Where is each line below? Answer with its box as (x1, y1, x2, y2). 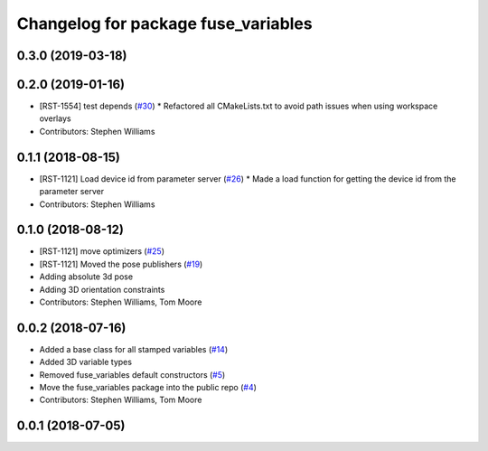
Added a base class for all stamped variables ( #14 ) (39, 343, 229, 354)
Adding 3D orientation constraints (39, 284, 165, 295)
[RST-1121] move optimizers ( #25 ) (39, 246, 165, 257)
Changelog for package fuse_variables (16, 14, 313, 33)
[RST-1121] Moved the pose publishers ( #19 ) (39, 258, 203, 269)
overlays (39, 113, 71, 124)
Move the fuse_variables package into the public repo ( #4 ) (39, 382, 258, 393)
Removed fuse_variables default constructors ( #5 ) (39, 369, 226, 380)
